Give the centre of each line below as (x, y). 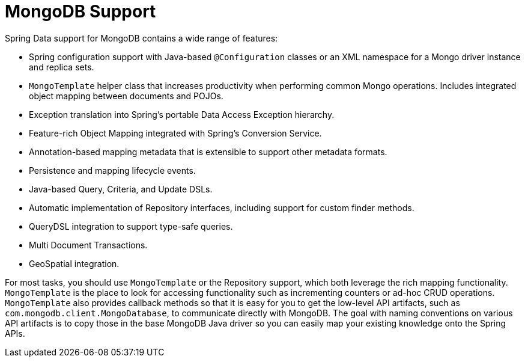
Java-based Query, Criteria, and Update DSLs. (121, 189)
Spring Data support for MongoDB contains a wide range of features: (141, 38)
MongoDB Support (80, 11)
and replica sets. (62, 67)
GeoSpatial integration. (74, 263)
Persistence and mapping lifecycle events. (112, 170)
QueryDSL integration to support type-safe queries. (131, 226)
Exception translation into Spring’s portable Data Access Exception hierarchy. (182, 114)
